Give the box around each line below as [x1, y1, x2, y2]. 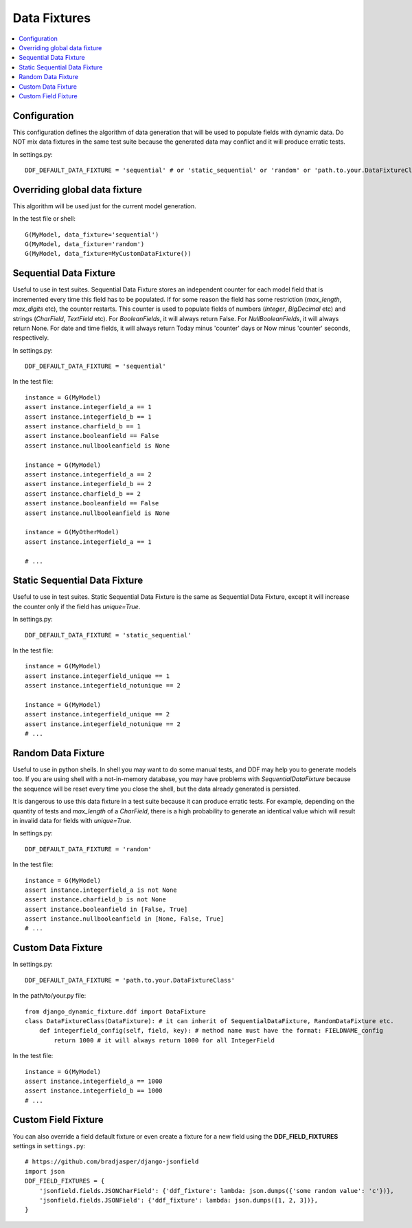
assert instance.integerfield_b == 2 [25, 480, 152, 488]
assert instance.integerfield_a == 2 [25, 470, 152, 478]
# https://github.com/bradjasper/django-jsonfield [25, 1158, 199, 1165]
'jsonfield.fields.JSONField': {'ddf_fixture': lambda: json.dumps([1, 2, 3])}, [38, 1196, 319, 1204]
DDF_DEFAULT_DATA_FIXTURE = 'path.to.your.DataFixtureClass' [25, 976, 235, 984]
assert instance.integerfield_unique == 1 [25, 672, 170, 680]
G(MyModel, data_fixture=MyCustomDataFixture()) [25, 250, 192, 258]
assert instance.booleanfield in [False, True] [25, 905, 188, 913]
